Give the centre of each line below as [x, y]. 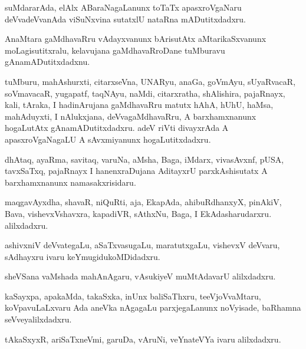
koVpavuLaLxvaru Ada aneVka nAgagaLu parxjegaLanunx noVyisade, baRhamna [153, 307]
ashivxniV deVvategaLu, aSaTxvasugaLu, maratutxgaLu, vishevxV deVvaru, [142, 245]
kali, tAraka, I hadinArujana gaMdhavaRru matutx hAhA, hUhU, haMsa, [139, 105]
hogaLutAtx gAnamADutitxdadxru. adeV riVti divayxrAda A [117, 128]
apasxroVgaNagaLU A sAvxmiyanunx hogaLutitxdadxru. [108, 139]
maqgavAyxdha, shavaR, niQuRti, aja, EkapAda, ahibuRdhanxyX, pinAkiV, [143, 202]
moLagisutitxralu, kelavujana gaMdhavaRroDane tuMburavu [115, 50]
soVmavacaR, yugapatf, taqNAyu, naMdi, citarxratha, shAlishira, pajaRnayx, [145, 93]
